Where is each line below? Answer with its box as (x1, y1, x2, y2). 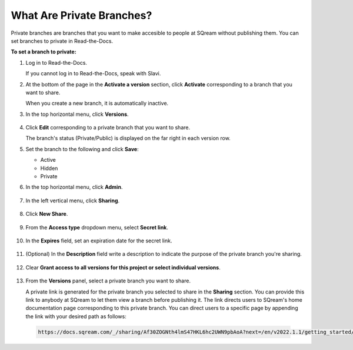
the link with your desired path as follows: (25, 312, 126, 320)
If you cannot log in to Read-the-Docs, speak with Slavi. (25, 70, 161, 77)
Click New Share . (25, 211, 68, 218)
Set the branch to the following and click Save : (25, 145, 139, 152)
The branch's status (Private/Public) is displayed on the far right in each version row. (25, 135, 231, 142)
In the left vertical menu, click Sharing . (25, 197, 120, 204)
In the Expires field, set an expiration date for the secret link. (25, 237, 172, 244)
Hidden (40, 165, 58, 172)
